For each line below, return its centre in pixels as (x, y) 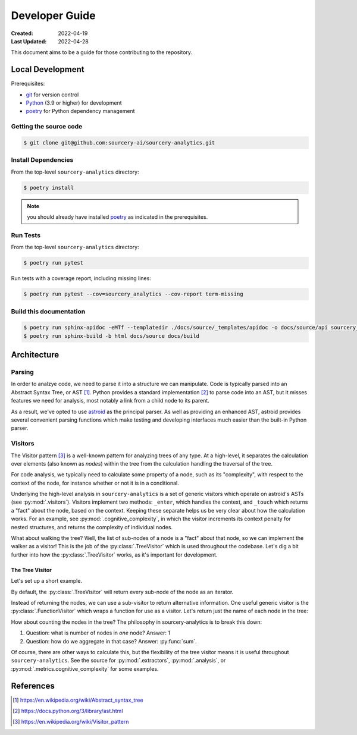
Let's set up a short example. (47, 581)
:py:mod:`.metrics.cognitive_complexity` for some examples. (85, 668)
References (33, 686)
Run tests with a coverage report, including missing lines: (81, 278)
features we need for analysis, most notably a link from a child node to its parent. (110, 401)
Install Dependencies (42, 160)
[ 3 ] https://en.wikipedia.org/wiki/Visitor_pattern (71, 722)
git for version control (52, 95)
